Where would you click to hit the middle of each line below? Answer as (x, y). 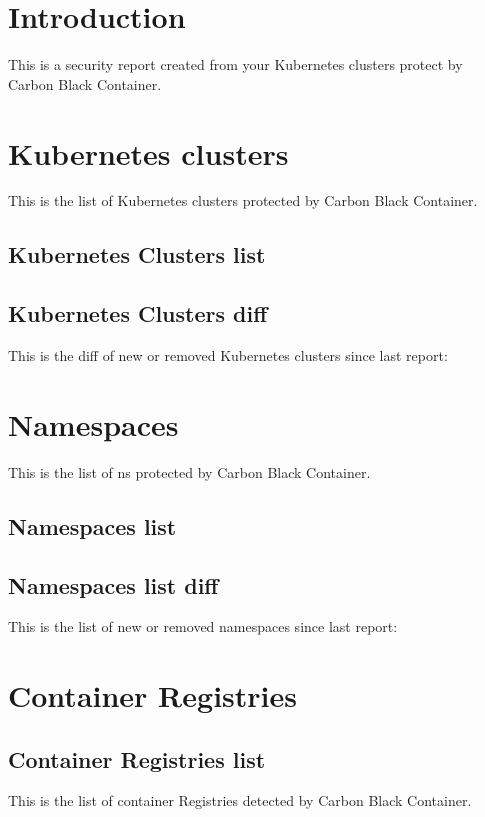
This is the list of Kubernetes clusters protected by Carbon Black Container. (243, 200)
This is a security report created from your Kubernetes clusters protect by (235, 64)
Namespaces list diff (113, 584)
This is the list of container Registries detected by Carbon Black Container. (240, 800)
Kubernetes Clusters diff (138, 313)
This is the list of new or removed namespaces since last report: (203, 626)
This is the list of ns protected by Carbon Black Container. (189, 471)
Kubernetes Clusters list (137, 254)
